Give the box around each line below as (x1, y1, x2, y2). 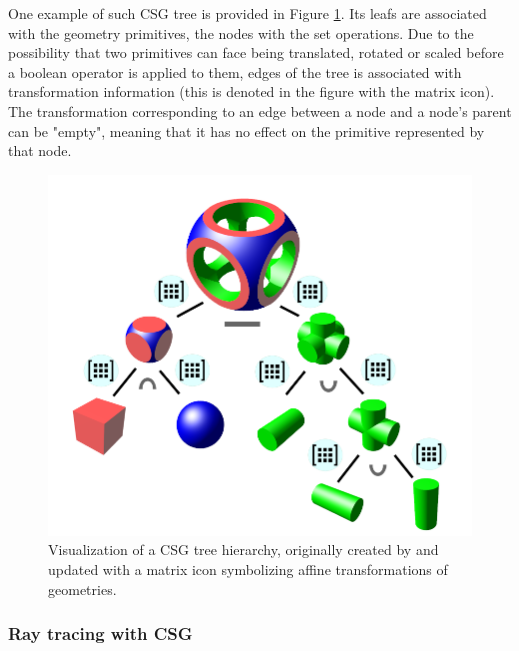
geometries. (48, 578, 117, 599)
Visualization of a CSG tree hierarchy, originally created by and (48, 539, 439, 560)
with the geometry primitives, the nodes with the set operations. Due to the (8, 22, 474, 43)
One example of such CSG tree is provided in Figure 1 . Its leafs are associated (8, 3, 487, 23)
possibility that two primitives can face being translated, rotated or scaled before (8, 42, 504, 63)
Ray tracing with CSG (8, 621, 193, 646)
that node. (8, 140, 72, 161)
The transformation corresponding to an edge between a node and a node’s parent (8, 100, 512, 121)
